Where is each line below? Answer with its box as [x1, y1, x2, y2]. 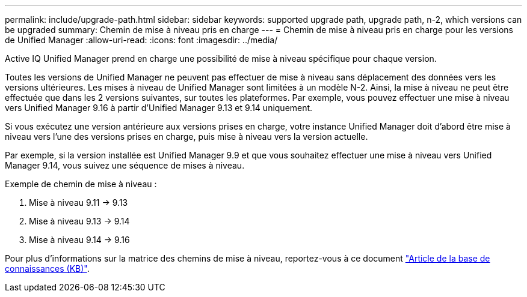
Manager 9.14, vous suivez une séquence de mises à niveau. [5, 160, 245, 170]
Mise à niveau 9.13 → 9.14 [29, 216, 130, 226]
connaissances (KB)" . [5, 263, 90, 274]
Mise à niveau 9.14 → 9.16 [29, 235, 130, 245]
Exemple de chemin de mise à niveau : [5, 179, 157, 189]
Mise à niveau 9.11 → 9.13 [29, 197, 128, 208]
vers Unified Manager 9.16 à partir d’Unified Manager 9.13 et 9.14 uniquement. [5, 103, 313, 113]
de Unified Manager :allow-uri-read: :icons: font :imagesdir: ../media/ [5, 35, 278, 45]
